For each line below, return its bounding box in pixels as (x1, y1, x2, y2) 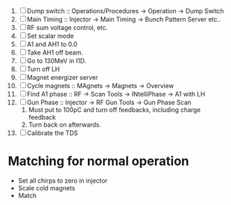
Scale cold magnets (17, 183, 75, 192)
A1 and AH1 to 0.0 (27, 40, 77, 48)
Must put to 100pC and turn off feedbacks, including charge (28, 106, 201, 114)
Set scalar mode (27, 31, 74, 40)
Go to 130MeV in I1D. (27, 57, 87, 65)
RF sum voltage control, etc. (27, 24, 108, 31)
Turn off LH (27, 65, 60, 73)
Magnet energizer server (27, 73, 98, 81)
